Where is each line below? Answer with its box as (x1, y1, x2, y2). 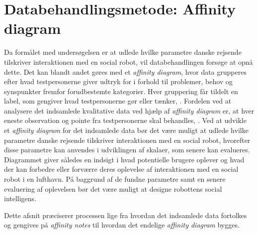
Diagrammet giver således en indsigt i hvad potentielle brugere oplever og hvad (4, 154, 245, 164)
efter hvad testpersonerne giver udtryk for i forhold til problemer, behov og (4, 76, 233, 87)
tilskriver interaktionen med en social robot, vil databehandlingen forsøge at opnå (4, 56, 253, 67)
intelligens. (4, 193, 37, 204)
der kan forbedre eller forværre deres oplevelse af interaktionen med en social (4, 164, 239, 174)
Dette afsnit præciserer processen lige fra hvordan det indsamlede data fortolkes (4, 210, 247, 220)
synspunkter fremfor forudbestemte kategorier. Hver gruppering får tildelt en (4, 86, 238, 96)
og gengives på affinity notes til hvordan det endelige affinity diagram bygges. (4, 220, 240, 230)
